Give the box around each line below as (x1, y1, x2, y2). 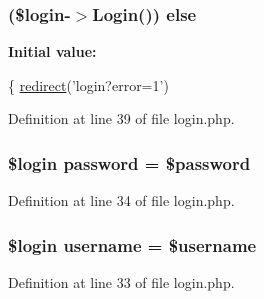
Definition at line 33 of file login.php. (8, 272, 235, 293)
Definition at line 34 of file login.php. (8, 190, 235, 211)
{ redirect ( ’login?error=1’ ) (8, 74, 169, 95)
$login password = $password (8, 150, 251, 175)
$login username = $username (8, 232, 257, 257)
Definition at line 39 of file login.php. (8, 108, 235, 129)
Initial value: (8, 41, 97, 62)
